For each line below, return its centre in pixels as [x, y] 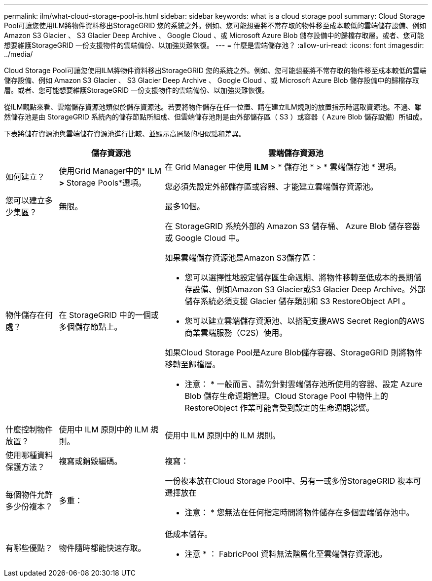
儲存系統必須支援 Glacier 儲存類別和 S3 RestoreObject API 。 [297, 301]
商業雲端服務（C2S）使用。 [236, 333]
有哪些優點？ [29, 548]
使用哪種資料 [29, 455]
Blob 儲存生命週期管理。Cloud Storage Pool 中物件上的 [286, 396]
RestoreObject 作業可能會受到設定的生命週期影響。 [279, 408]
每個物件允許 [29, 495]
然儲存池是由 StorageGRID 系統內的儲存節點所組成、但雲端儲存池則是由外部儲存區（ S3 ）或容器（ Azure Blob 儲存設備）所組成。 [215, 117]
